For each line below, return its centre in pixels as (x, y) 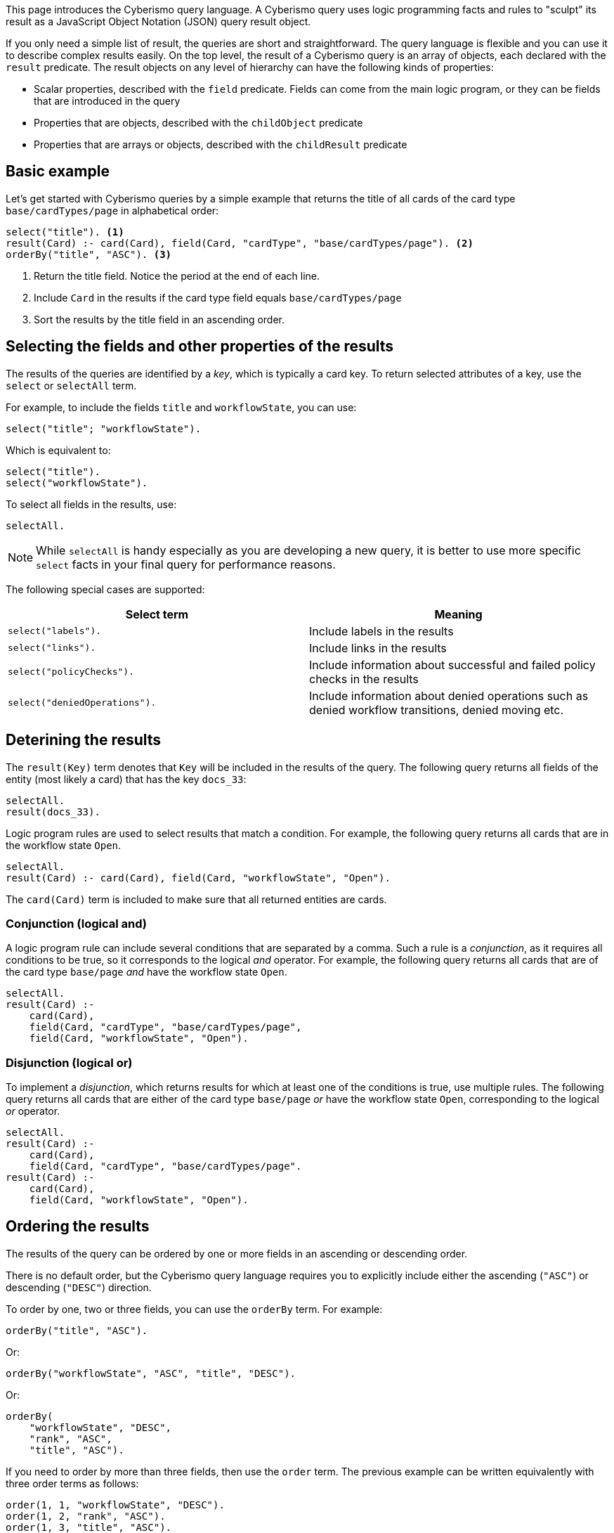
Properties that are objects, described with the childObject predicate (198, 123)
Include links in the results (378, 648)
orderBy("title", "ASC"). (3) (89, 254)
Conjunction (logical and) (77, 923)
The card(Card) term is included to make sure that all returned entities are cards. (196, 899)
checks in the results (364, 679)
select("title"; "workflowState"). (104, 428)
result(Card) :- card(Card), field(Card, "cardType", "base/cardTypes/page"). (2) (240, 243)
